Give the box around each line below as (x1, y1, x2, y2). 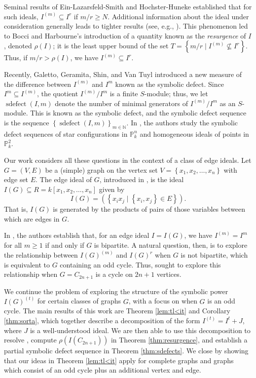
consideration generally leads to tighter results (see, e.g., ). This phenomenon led (4, 21, 248, 31)
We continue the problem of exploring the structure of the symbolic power (4, 286, 228, 296)
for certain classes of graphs (37, 296, 121, 306)
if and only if (45, 240, 84, 250)
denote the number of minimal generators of (55, 98, 188, 108)
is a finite (110, 88, 138, 99)
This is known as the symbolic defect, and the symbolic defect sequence (30, 108, 247, 118)
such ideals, (4, 11, 38, 21)
